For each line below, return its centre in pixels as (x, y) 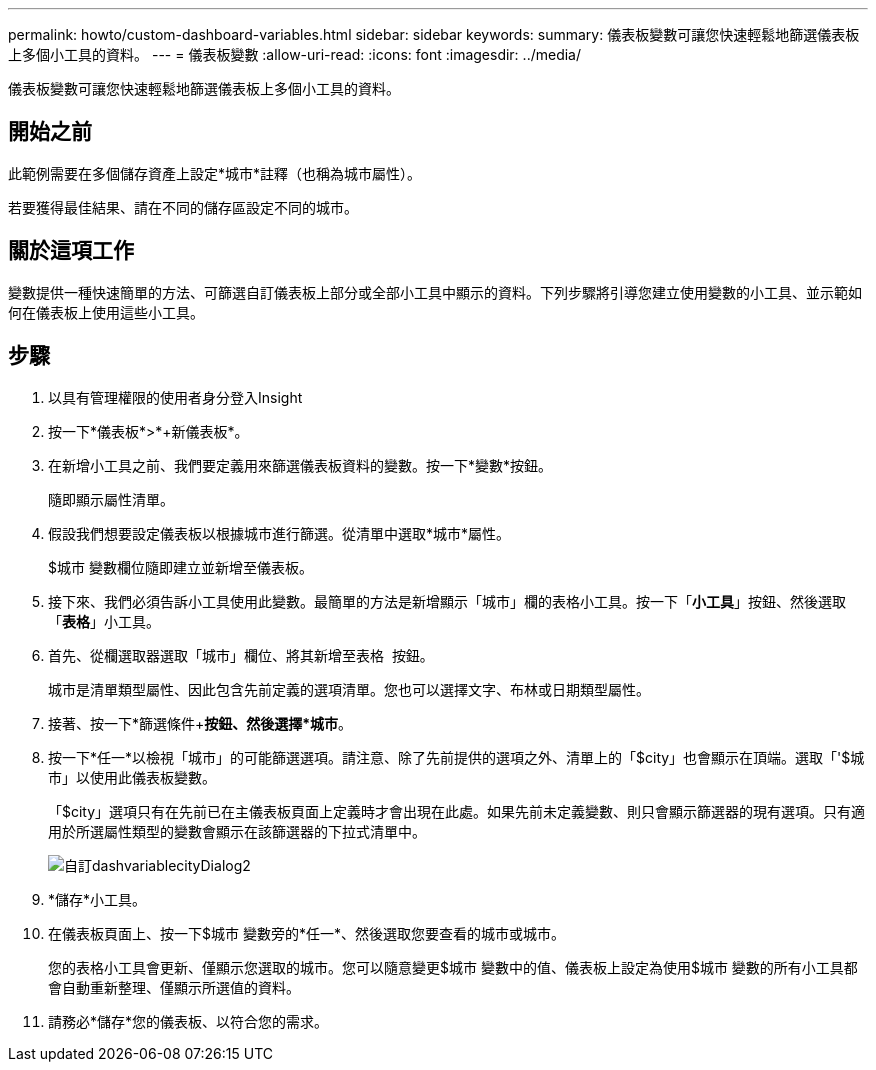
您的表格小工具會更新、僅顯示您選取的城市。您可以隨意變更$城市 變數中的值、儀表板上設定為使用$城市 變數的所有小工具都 (453, 967)
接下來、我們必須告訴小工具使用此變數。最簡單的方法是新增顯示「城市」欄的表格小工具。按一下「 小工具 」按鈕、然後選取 (447, 601)
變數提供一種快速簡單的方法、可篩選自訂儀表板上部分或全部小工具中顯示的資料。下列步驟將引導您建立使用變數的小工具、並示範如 (435, 292)
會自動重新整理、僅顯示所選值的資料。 (174, 987)
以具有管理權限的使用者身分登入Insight (175, 397)
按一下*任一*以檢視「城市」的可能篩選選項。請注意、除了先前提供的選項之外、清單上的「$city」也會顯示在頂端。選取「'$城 (456, 757)
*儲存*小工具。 (97, 899)
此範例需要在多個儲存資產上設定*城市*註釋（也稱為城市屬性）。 (215, 173)
